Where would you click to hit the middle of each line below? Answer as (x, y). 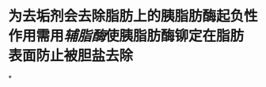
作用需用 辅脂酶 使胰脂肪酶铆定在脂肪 (126, 36)
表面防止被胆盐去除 (71, 56)
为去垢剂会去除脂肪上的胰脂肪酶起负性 (133, 16)
